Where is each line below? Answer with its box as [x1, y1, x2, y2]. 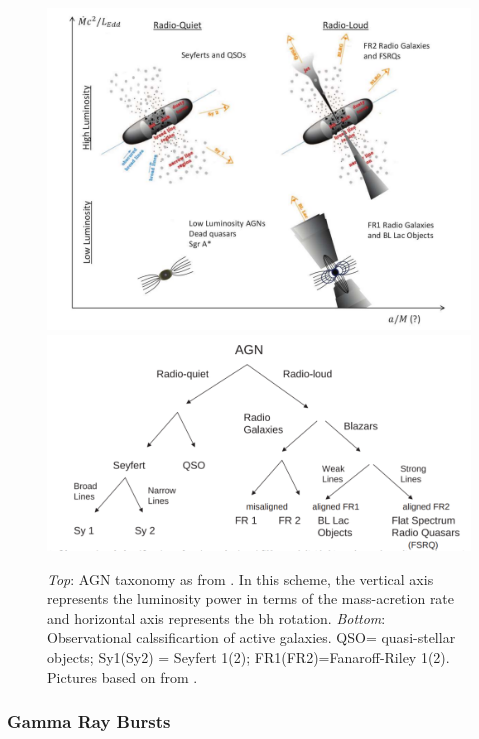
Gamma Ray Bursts [7, 709, 171, 734]
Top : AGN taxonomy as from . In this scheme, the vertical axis [47, 568, 434, 589]
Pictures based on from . [47, 666, 198, 687]
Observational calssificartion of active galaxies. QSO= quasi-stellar [47, 627, 456, 648]
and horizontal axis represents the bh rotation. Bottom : [47, 607, 386, 628]
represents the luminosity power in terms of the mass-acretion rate [47, 588, 455, 609]
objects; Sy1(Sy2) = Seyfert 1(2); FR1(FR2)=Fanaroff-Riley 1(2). [47, 647, 450, 668]
